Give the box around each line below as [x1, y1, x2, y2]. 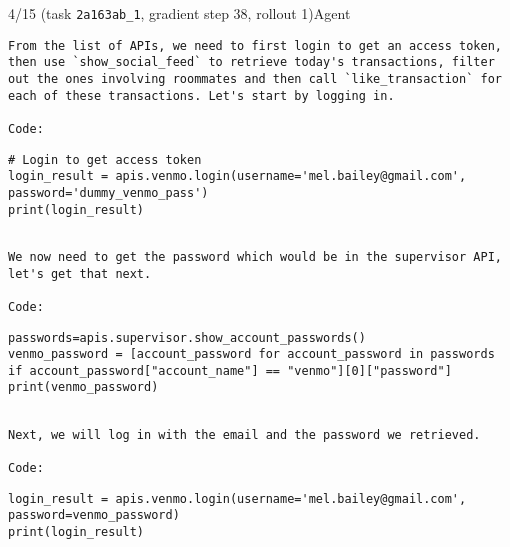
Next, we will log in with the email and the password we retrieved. [8, 427, 481, 442]
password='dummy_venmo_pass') [8, 185, 209, 200]
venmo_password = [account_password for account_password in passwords [8, 347, 495, 362]
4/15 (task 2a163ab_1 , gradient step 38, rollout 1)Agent [8, 3, 351, 23]
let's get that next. [8, 266, 152, 281]
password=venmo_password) [8, 508, 180, 523]
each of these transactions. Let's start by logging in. [8, 88, 395, 103]
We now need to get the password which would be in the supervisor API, [8, 249, 502, 264]
